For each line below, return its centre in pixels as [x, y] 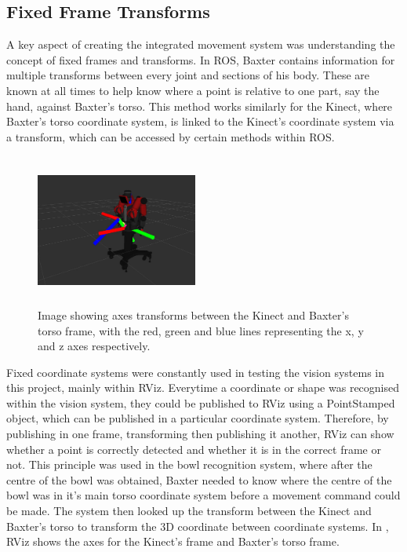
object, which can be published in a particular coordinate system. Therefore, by [198, 418]
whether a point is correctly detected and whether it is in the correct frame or [194, 449]
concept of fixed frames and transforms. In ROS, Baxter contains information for [201, 59]
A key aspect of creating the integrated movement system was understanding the [201, 44]
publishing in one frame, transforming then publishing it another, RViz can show [200, 434]
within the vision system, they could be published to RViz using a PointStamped [201, 402]
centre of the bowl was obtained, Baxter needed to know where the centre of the [199, 479]
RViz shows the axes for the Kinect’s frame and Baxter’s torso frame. [173, 541]
